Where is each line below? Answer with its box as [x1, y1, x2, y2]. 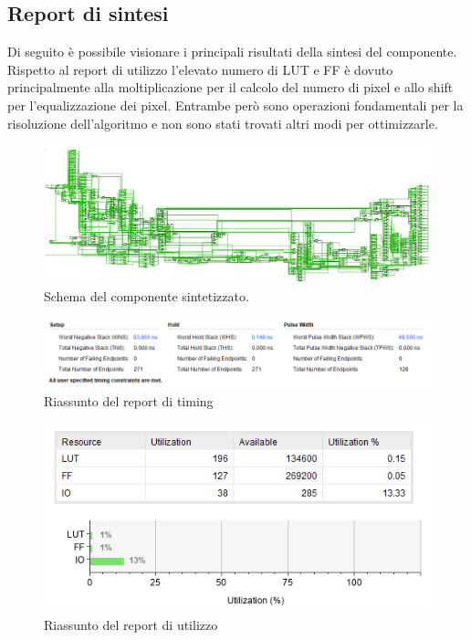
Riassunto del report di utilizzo [44, 615, 218, 635]
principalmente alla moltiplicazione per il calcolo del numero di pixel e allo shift [7, 78, 454, 97]
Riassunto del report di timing [44, 391, 214, 410]
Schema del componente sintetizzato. [44, 286, 249, 305]
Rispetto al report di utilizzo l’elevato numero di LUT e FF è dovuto [7, 59, 393, 79]
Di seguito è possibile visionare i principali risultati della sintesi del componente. [7, 42, 457, 61]
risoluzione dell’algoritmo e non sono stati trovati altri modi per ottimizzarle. [7, 113, 438, 132]
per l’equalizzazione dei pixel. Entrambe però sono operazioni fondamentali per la [7, 95, 464, 114]
